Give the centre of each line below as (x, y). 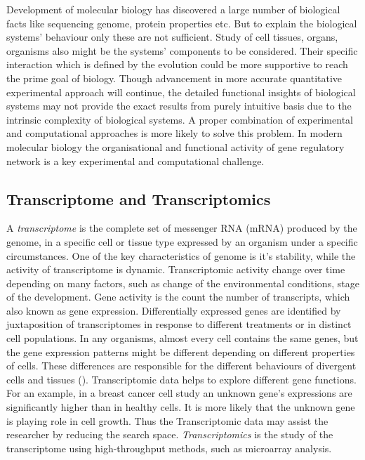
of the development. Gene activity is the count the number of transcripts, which (178, 297)
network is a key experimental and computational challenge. (135, 160)
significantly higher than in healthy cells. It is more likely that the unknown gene (181, 407)
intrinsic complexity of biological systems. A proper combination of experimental (180, 119)
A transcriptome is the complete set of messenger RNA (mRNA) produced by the (182, 228)
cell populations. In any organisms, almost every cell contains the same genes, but (182, 338)
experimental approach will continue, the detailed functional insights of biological (181, 92)
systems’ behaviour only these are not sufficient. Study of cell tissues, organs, (172, 37)
